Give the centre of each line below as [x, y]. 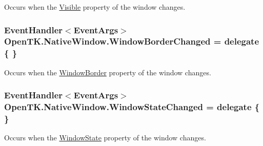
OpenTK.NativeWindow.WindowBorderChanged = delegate [132, 41]
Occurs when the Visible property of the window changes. [95, 7]
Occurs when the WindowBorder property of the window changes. [108, 72]
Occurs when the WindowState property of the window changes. [105, 138]
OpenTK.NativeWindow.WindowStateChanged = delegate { [132, 107]
